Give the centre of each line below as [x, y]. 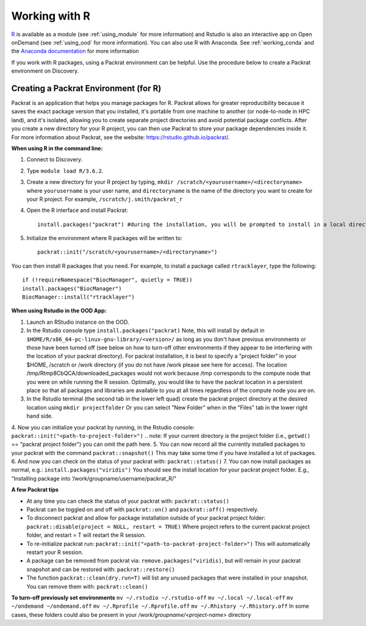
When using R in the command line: [57, 148]
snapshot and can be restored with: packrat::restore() [101, 569]
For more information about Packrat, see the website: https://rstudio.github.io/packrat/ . [120, 137]
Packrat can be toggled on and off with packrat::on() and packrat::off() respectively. [143, 509]
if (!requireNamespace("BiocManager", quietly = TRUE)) [107, 280]
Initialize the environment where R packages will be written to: [104, 238]
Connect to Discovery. [55, 159]
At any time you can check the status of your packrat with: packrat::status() [128, 501]
